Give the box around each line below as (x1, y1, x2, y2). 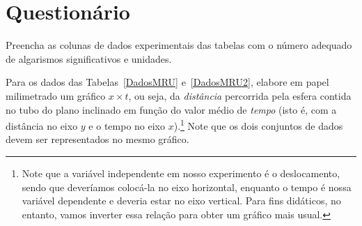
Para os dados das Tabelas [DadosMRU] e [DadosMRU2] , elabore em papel (6, 75, 329, 89)
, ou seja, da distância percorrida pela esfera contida (128, 88, 352, 103)
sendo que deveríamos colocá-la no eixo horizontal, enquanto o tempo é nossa (22, 179, 352, 194)
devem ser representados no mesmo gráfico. (6, 132, 189, 146)
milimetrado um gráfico (6, 88, 106, 103)
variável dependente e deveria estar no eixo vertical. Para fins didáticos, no (22, 193, 341, 208)
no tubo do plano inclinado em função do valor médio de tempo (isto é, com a (6, 102, 337, 116)
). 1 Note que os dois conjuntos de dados (173, 116, 343, 133)
